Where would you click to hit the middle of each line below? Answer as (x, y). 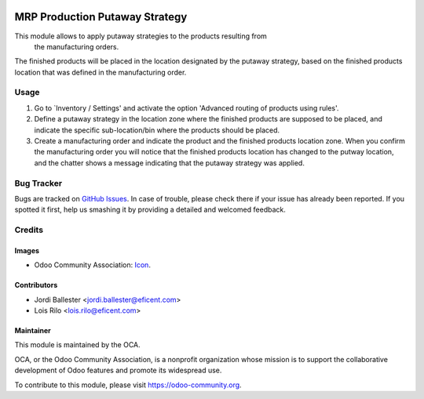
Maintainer (33, 331)
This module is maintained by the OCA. (77, 345)
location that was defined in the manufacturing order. (101, 72)
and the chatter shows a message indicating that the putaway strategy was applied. (170, 163)
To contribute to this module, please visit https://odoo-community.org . (128, 385)
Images (27, 250)
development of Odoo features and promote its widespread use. (118, 370)
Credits (29, 230)
